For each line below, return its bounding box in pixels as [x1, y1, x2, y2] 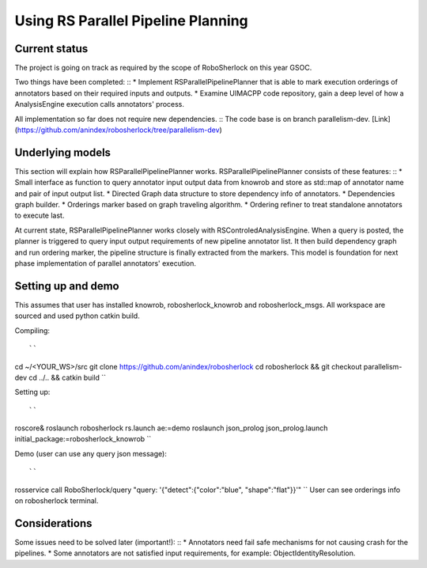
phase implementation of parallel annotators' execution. [14, 259, 197, 268]
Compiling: [14, 325, 51, 335]
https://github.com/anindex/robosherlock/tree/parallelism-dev [17, 125, 221, 134]
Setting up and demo [14, 279, 119, 293]
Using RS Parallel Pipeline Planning [14, 12, 248, 29]
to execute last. [14, 210, 65, 221]
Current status [14, 42, 89, 55]
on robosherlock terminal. [14, 496, 99, 506]
